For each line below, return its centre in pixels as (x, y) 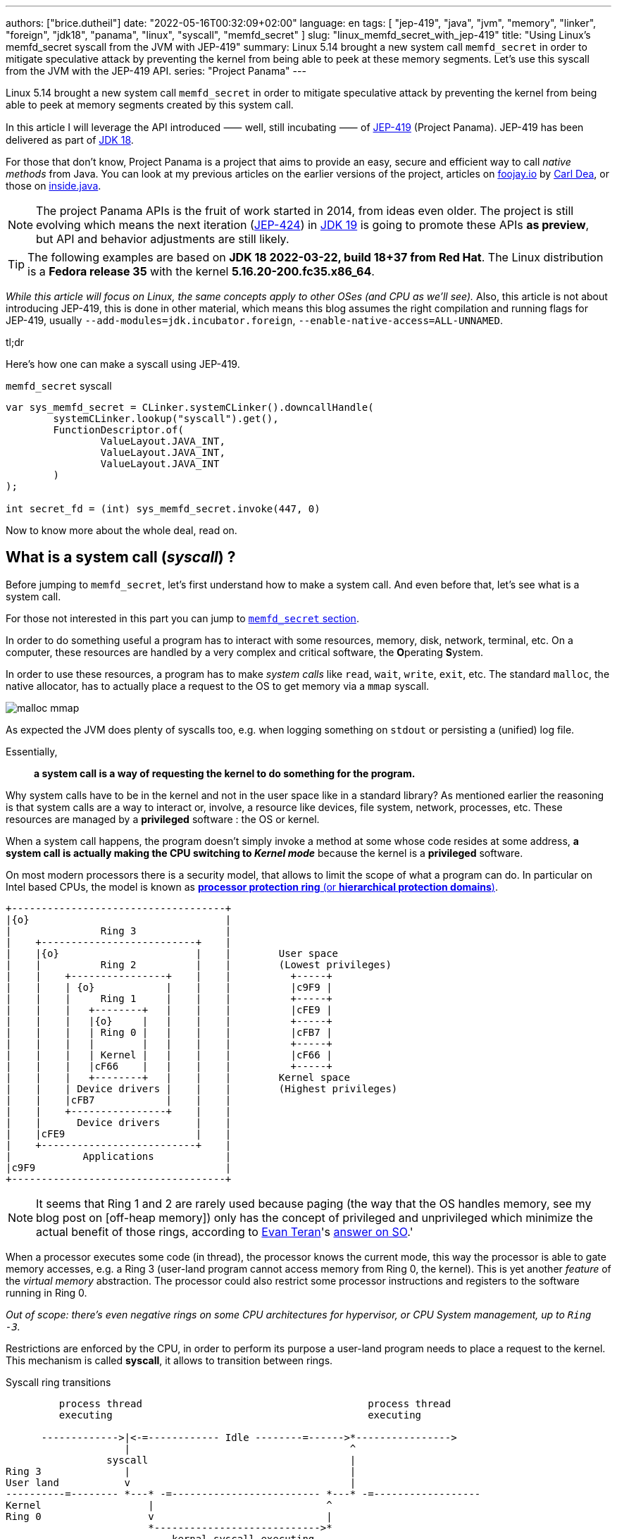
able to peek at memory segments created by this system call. (150, 105)
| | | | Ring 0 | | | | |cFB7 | (169, 1032)
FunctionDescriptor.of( (118, 430)
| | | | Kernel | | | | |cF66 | (169, 1055)
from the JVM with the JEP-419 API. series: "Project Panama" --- (156, 71)
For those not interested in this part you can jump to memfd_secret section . (182, 618)
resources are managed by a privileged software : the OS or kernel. (163, 819)
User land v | (181, 1482)
